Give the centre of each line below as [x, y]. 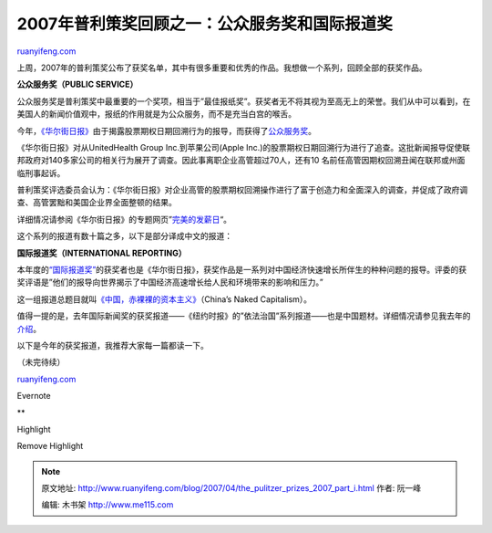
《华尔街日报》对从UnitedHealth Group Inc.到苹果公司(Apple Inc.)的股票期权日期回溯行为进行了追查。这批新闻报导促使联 [244, 147]
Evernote [34, 396]
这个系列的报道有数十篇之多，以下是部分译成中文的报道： [124, 236]
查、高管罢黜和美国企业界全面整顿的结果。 [97, 203]
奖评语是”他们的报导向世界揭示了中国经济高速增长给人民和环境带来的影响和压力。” [170, 282]
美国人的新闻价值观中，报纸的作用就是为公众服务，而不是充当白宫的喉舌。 [156, 114]
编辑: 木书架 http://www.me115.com [108, 505]
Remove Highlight [50, 446]
